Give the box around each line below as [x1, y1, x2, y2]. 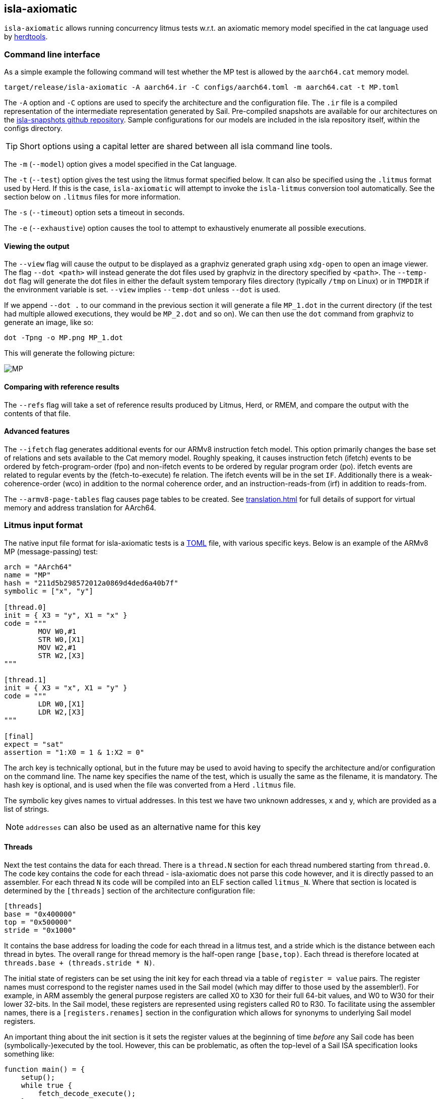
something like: [4, 1049, 54, 1058]
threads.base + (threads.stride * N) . [4, 958, 155, 967]
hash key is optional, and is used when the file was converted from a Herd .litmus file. [4, 780, 296, 789]
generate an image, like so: [4, 318, 94, 327]
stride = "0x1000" [4, 926, 77, 934]
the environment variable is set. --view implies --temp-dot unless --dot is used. [4, 285, 280, 294]
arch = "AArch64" [4, 562, 72, 571]
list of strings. [4, 804, 49, 813]
